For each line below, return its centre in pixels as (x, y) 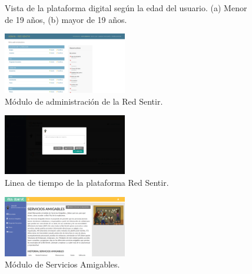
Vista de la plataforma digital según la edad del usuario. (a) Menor (126, 8)
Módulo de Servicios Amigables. (62, 264)
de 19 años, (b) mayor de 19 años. (66, 19)
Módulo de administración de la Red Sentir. (84, 101)
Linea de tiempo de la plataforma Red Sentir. (87, 182)
